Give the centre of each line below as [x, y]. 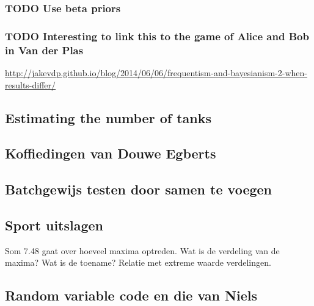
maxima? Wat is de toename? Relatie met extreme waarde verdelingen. [138, 262]
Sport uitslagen [54, 225]
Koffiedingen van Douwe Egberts [111, 153]
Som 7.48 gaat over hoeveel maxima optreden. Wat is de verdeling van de [142, 250]
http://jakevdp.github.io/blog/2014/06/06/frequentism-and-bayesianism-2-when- [156, 72]
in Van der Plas [44, 50]
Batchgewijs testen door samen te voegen [139, 189]
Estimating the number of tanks [108, 117]
